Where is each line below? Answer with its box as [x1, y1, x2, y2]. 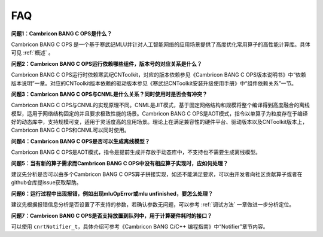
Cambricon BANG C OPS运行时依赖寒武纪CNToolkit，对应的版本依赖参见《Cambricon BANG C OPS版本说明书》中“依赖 [11, 71, 306, 78]
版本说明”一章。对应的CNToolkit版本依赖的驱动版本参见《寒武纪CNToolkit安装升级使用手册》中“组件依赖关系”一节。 [11, 80, 297, 87]
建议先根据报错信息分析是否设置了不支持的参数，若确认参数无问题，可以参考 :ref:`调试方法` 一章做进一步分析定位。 [11, 201, 295, 208]
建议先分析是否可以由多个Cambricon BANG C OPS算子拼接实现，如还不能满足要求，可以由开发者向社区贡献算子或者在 [11, 171, 303, 178]
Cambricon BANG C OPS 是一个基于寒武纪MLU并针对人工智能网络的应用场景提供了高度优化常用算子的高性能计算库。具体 [11, 41, 310, 48]
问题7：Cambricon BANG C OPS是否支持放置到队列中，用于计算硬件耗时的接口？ [11, 212, 212, 219]
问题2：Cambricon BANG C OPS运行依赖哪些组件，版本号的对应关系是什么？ [11, 60, 203, 67]
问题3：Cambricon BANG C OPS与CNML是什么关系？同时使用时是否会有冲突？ [11, 90, 208, 98]
